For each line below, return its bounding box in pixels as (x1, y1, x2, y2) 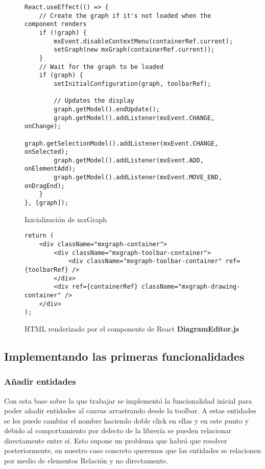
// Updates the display (54, 97, 134, 105)
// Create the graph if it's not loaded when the (39, 12, 211, 19)
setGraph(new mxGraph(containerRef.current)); (54, 46, 215, 54)
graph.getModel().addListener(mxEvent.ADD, (54, 156, 204, 164)
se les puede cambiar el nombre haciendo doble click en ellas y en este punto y (4, 415, 249, 426)
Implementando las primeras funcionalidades (4, 348, 245, 364)
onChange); (25, 123, 61, 130)
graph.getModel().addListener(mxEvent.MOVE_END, (54, 174, 222, 181)
